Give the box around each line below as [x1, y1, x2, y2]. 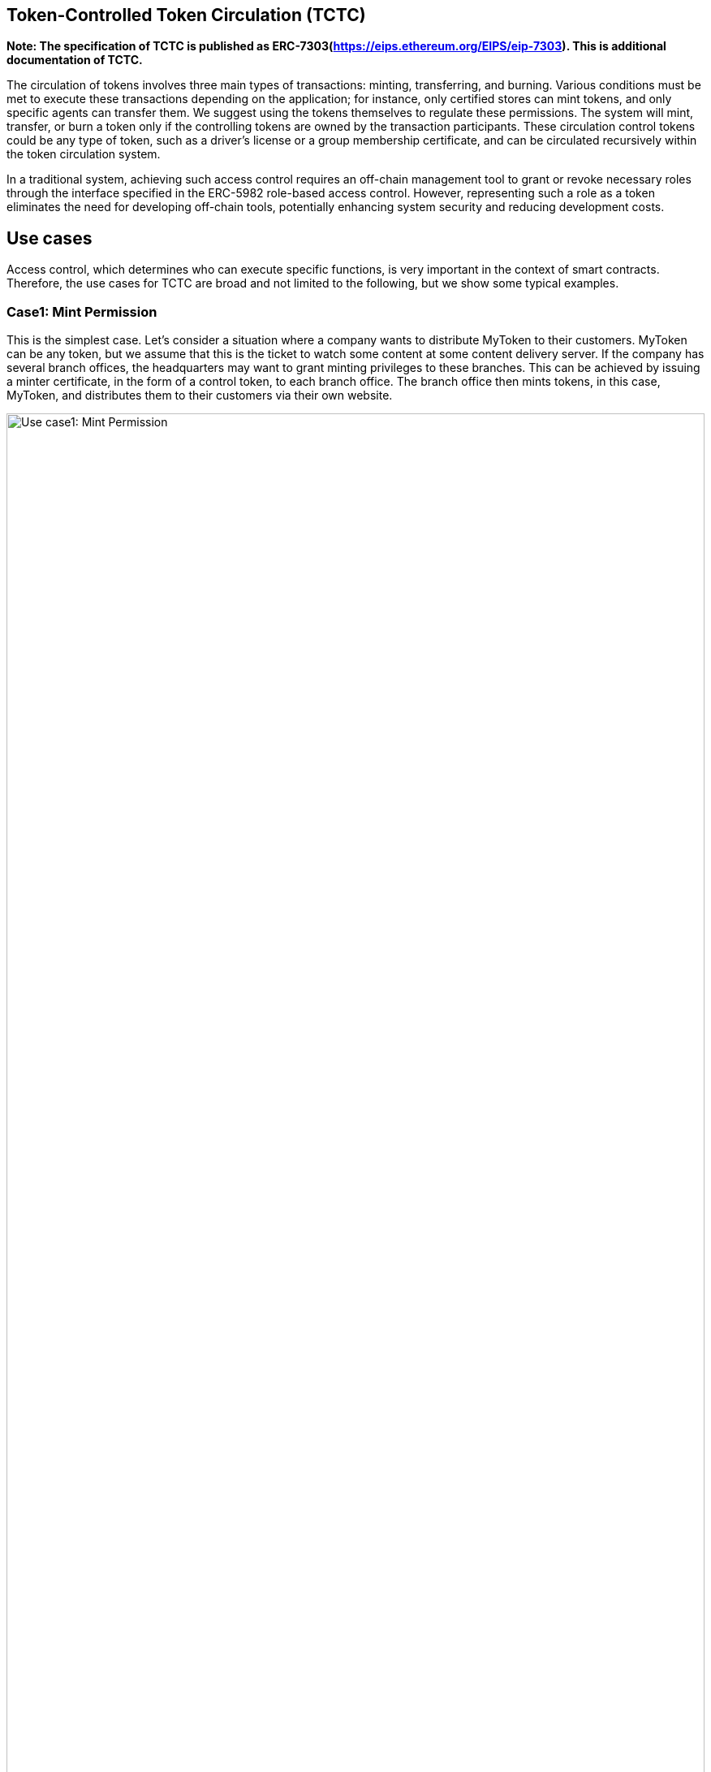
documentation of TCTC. [6, 53, 143, 67]
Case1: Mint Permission [6, 303, 157, 320]
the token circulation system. [6, 147, 161, 162]
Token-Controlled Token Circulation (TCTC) [6, 5, 366, 25]
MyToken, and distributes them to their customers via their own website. [6, 388, 393, 403]
